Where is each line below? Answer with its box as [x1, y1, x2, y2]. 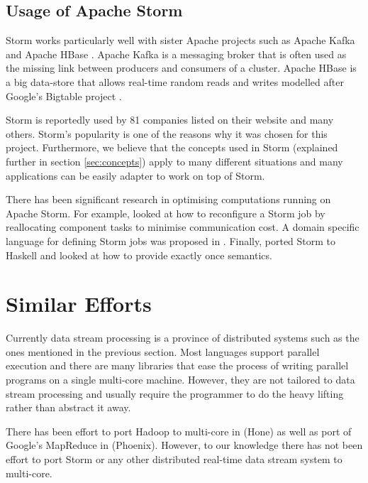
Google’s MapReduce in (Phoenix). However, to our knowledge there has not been [6, 438, 363, 452]
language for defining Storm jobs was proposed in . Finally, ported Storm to [6, 233, 336, 248]
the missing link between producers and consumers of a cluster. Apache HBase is [6, 60, 357, 75]
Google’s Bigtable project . [6, 88, 122, 103]
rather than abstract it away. [6, 400, 131, 415]
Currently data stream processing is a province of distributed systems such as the [6, 330, 359, 345]
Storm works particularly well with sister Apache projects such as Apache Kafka [6, 33, 355, 48]
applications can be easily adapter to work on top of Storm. [6, 168, 265, 183]
